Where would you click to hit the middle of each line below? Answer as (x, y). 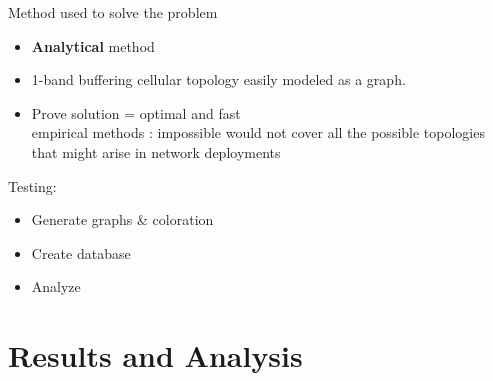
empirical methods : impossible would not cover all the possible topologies (258, 132)
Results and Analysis (155, 355)
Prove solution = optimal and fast (136, 112)
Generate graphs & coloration (122, 219)
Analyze (56, 286)
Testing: (32, 185)
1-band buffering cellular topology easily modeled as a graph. (218, 79)
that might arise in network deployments (156, 151)
